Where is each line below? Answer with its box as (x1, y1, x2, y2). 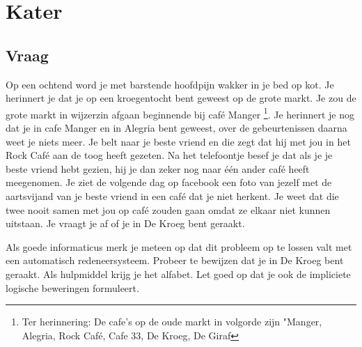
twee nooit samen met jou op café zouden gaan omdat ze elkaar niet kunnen (6, 202, 331, 217)
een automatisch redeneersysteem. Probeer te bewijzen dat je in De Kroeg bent (6, 253, 344, 268)
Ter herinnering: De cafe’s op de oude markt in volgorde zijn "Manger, (22, 314, 322, 329)
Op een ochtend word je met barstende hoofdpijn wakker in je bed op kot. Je (6, 77, 334, 91)
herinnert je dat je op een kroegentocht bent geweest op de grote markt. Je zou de (6, 91, 356, 105)
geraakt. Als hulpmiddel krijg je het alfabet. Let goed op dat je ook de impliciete (6, 266, 351, 281)
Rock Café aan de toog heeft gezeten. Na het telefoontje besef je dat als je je (6, 148, 333, 162)
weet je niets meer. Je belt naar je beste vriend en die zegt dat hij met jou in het (6, 134, 351, 148)
